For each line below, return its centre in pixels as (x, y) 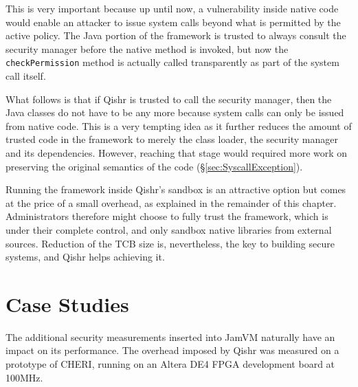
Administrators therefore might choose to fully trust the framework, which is (167, 216)
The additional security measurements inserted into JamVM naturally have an (170, 336)
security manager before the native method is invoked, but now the (147, 48)
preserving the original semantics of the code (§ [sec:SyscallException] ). (154, 166)
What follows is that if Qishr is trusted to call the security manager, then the (169, 99)
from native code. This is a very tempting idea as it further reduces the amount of (179, 125)
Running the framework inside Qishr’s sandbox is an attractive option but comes (176, 189)
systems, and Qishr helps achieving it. (85, 257)
